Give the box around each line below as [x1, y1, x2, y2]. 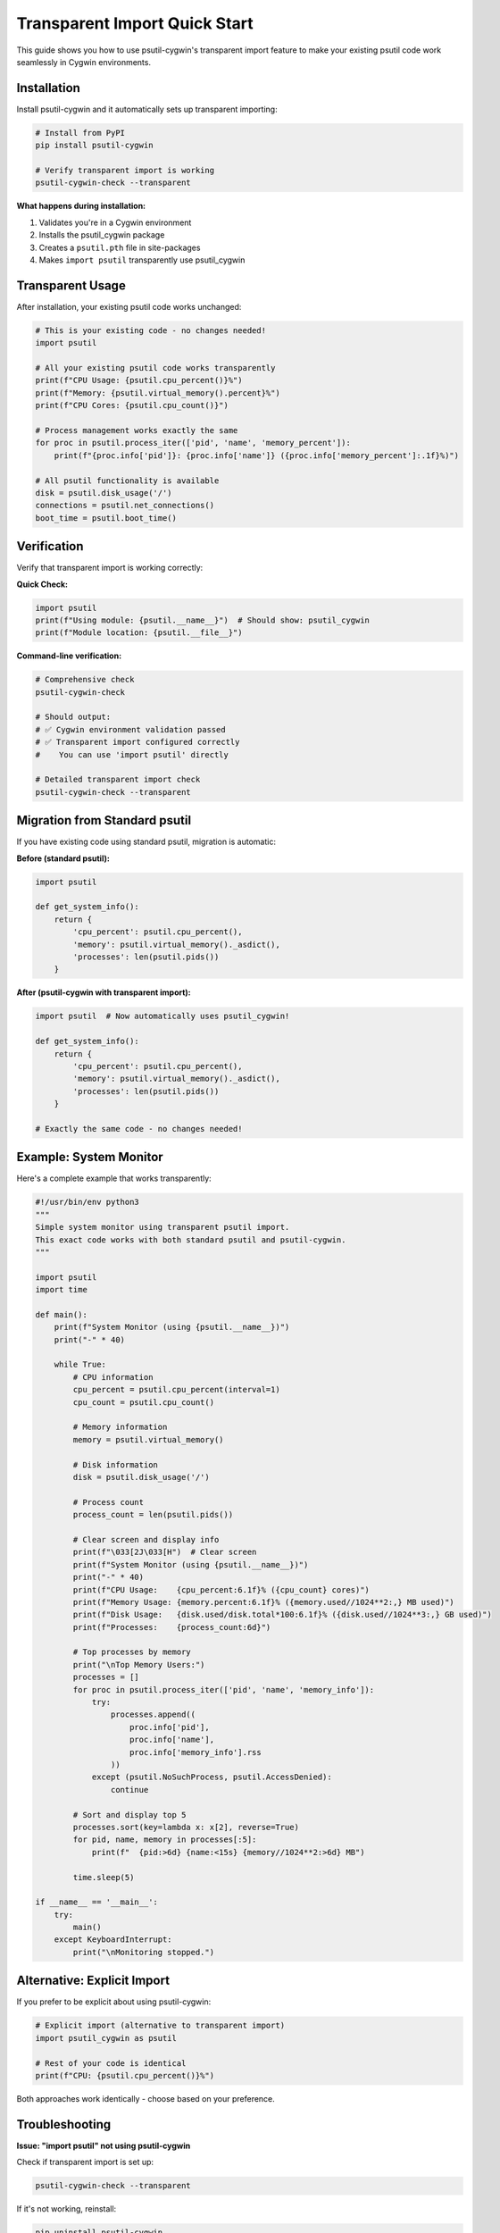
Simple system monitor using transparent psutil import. [35, 1222, 290, 1233]
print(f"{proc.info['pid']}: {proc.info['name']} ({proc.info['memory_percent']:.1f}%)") [54, 450, 460, 460]
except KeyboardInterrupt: [54, 1935, 173, 1944]
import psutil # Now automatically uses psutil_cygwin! [35, 1011, 290, 1022]
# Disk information [72, 1459, 158, 1469]
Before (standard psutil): [16, 853, 111, 864]
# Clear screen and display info [72, 1535, 220, 1544]
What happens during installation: [16, 201, 146, 212]
